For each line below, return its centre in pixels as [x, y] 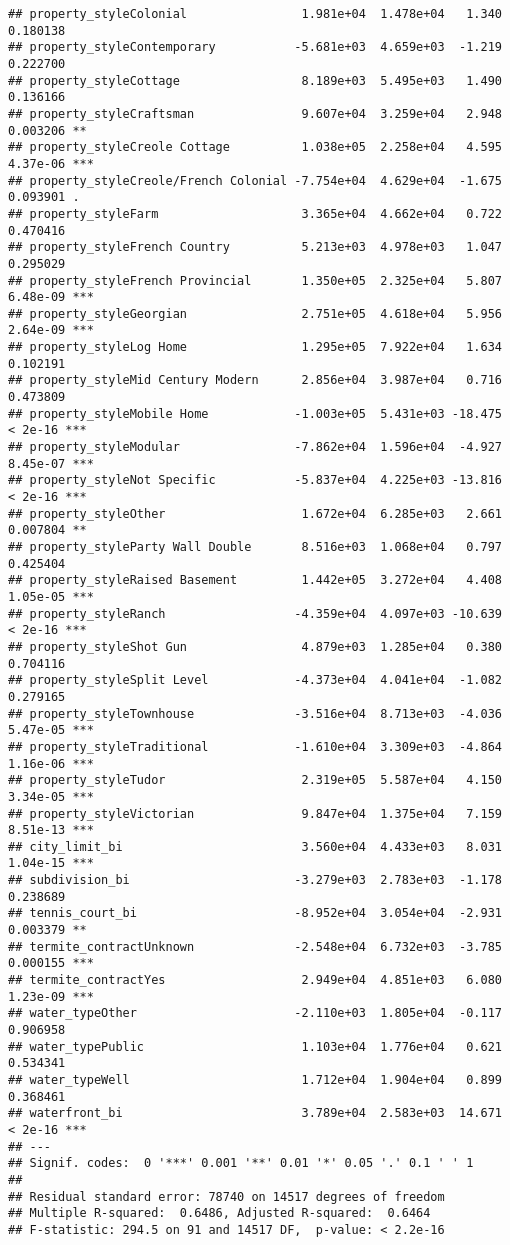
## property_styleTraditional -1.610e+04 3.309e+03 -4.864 [255, 746]
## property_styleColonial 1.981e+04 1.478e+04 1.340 [255, 14]
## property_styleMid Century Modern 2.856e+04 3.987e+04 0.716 [255, 380]
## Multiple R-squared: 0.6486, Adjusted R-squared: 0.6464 [219, 1213]
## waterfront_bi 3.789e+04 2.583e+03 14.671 [255, 1113]
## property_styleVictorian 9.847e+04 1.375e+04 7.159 [255, 813]
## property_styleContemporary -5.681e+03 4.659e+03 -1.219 [255, 47]
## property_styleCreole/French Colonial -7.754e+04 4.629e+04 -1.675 [255, 180]
